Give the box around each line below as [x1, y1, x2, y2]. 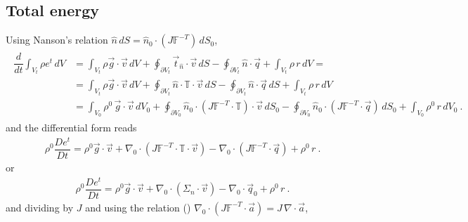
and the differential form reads [6, 120, 137, 135]
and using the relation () [85, 200, 191, 214]
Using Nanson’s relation [6, 32, 108, 47]
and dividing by [6, 200, 74, 214]
